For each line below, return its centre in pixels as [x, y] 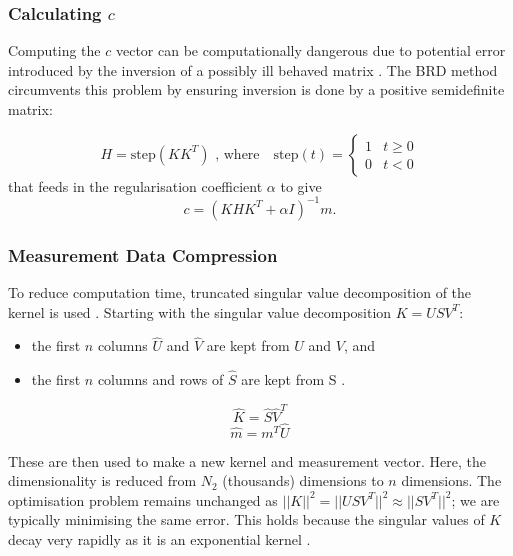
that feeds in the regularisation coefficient [135, 185]
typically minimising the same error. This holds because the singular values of [246, 519]
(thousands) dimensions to [303, 480]
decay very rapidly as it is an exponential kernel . [159, 539]
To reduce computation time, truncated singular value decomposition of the [240, 291]
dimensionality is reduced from [102, 480]
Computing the [54, 50]
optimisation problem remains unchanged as [143, 499]
